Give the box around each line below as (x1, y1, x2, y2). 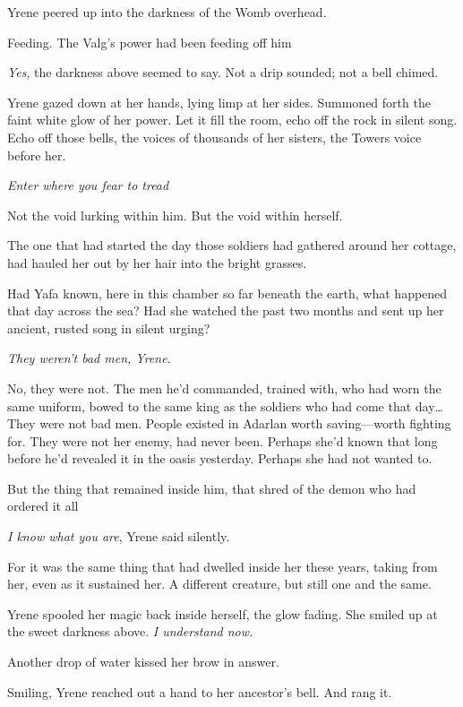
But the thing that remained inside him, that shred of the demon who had (7, 479, 416, 497)
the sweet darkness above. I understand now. (7, 622, 253, 641)
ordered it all (7, 496, 79, 515)
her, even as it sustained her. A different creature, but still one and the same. (7, 574, 432, 593)
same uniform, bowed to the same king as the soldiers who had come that (7, 396, 412, 415)
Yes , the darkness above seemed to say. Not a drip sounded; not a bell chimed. (7, 63, 439, 82)
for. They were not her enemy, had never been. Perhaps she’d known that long (7, 431, 438, 450)
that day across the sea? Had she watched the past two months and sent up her (7, 301, 444, 320)
